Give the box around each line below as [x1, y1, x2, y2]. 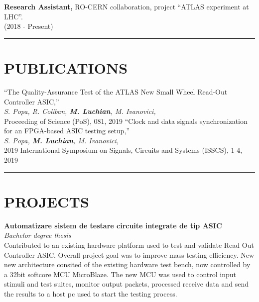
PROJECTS [4, 191, 89, 211]
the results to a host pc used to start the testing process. [4, 288, 177, 299]
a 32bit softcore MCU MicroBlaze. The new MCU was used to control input [4, 269, 237, 279]
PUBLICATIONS [4, 57, 128, 78]
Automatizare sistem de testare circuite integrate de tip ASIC [4, 220, 222, 230]
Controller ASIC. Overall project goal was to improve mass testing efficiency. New [4, 249, 255, 260]
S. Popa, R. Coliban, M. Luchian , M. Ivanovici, [4, 106, 156, 116]
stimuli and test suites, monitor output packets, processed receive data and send [4, 279, 249, 289]
